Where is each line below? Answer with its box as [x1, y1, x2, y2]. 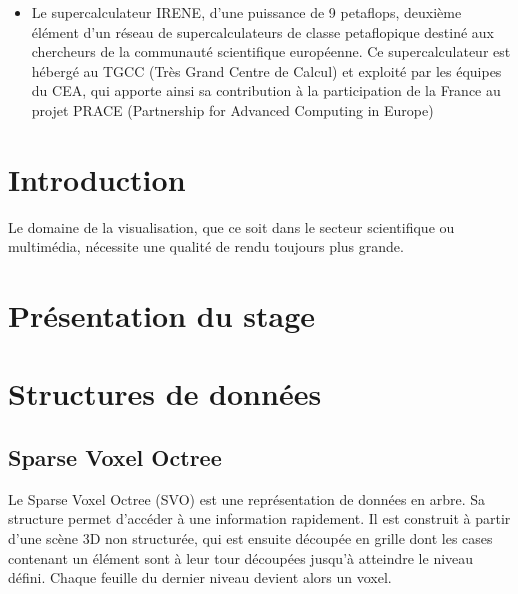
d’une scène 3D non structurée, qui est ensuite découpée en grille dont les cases [8, 528, 493, 549]
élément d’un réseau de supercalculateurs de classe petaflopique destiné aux [31, 21, 494, 42]
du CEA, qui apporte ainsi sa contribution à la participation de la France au [31, 80, 501, 101]
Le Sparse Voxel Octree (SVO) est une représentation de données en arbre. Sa [8, 488, 486, 509]
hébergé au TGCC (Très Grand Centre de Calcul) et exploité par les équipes [31, 60, 502, 81]
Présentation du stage [8, 295, 316, 336]
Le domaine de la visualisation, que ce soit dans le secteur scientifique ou [8, 216, 455, 237]
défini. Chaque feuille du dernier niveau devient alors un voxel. [8, 567, 392, 588]
